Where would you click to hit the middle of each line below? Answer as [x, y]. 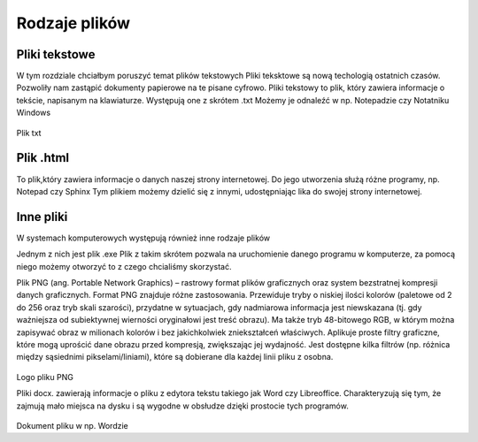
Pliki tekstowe [56, 54]
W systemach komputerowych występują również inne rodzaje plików [143, 238]
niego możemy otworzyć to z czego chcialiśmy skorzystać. [124, 266]
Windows [34, 113]
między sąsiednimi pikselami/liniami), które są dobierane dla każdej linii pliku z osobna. [175, 357]
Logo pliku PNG [45, 377]
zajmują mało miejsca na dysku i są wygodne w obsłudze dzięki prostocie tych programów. [182, 406]
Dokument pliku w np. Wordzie [72, 425]
